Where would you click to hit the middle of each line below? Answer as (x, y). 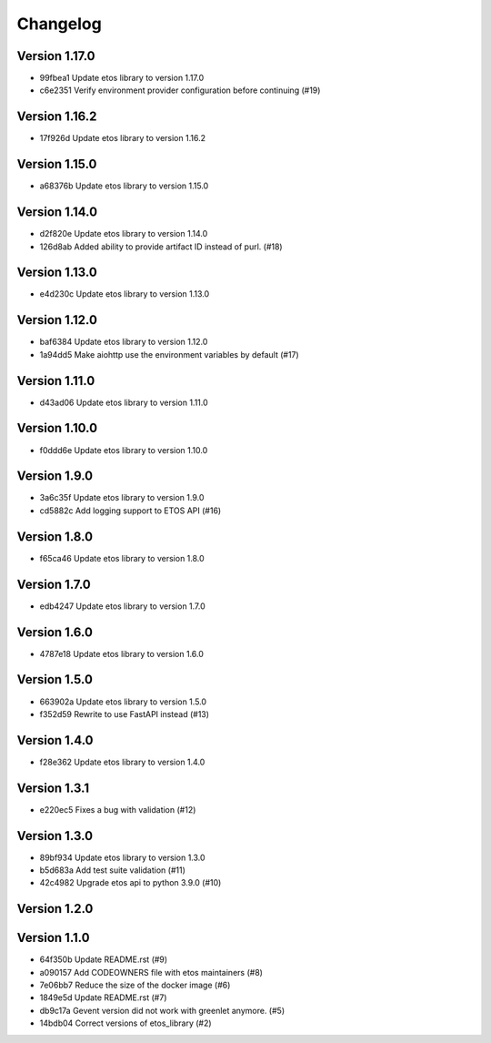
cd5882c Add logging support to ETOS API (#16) (130, 511)
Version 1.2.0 (55, 909)
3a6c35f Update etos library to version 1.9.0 (122, 498)
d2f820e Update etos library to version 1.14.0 (124, 234)
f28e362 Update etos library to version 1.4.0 (122, 762)
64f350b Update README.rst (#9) (104, 959)
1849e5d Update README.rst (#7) (103, 997)
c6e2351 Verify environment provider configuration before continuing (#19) (180, 90)
